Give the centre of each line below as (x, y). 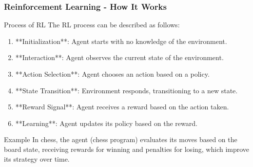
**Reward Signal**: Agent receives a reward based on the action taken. (122, 107)
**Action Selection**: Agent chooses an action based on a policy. (112, 74)
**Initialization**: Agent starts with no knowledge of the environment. (121, 41)
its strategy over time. (37, 158)
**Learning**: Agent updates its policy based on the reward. (106, 123)
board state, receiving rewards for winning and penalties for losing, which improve (127, 149)
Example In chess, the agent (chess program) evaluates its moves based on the (121, 139)
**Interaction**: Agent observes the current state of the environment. (119, 57)
